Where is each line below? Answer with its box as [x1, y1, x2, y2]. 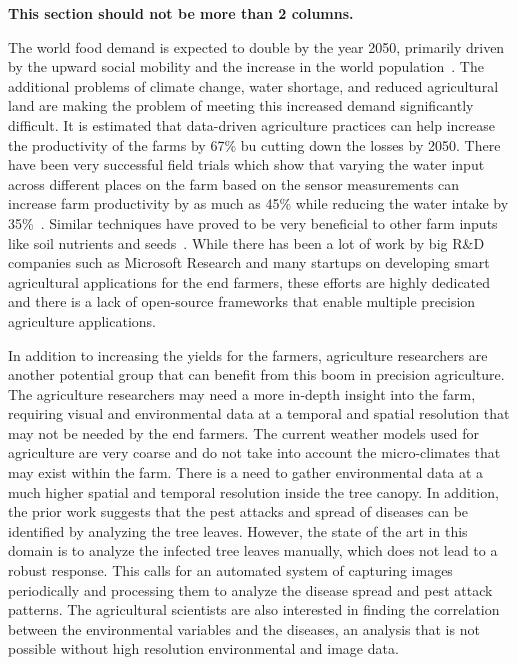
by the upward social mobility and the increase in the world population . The [8, 56, 484, 77]
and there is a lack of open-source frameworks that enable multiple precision [8, 291, 476, 312]
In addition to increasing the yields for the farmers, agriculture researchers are [8, 344, 488, 365]
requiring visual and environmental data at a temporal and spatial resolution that [8, 403, 510, 424]
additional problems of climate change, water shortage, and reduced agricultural [8, 75, 499, 96]
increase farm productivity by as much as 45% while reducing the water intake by [8, 193, 509, 214]
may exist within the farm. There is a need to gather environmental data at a [8, 462, 484, 483]
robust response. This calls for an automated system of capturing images [8, 560, 453, 581]
